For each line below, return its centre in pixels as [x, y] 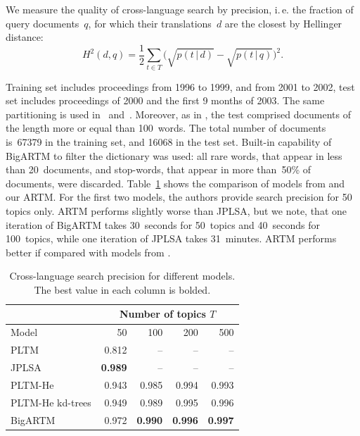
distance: [25, 37]
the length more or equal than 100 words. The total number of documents [166, 128]
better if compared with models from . [88, 252]
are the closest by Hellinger [283, 23]
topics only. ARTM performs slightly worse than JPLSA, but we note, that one [176, 210]
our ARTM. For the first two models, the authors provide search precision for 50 [179, 197]
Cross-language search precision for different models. [122, 276]
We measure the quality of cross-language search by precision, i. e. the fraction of [180, 9]
